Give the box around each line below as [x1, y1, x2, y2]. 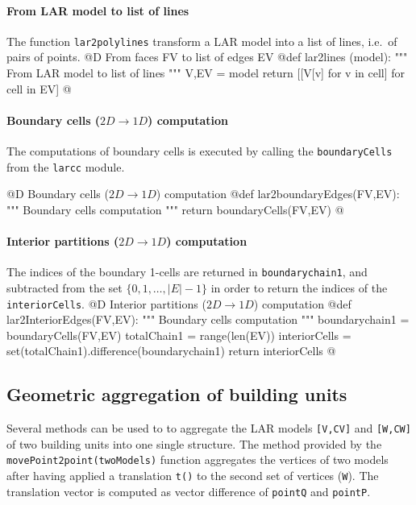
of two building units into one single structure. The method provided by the [6, 435, 382, 452]
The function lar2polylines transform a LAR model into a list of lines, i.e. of [6, 32, 397, 49]
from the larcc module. [6, 158, 125, 175]
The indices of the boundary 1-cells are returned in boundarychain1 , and [6, 263, 368, 280]
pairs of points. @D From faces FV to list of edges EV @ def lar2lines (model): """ [6, 48, 408, 65]
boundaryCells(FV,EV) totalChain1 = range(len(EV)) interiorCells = [6, 326, 352, 343]
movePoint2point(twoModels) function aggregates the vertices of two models [6, 451, 389, 468]
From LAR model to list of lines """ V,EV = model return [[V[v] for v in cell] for [6, 64, 406, 81]
